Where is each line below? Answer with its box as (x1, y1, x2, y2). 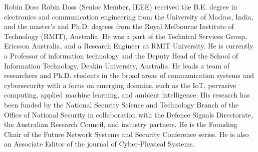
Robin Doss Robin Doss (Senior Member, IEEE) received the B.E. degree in (4, 1, 237, 11)
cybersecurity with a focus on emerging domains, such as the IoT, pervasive (4, 79, 236, 90)
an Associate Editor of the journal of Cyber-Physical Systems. (4, 138, 195, 149)
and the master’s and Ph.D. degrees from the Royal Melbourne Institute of (4, 21, 234, 31)
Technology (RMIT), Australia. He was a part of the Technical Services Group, (4, 30, 247, 41)
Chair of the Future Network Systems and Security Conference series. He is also (4, 128, 249, 139)
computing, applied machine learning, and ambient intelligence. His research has (4, 89, 250, 100)
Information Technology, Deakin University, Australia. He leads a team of (4, 60, 230, 70)
